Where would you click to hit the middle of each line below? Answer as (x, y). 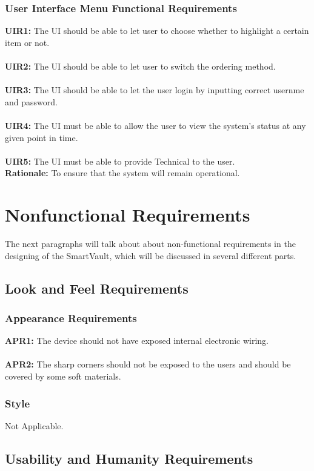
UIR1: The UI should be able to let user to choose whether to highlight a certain (157, 31)
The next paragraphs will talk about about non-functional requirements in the (150, 244)
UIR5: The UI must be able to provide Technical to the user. (120, 161)
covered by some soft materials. (63, 376)
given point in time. (42, 137)
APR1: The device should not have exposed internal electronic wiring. (137, 341)
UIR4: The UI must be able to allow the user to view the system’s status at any (155, 125)
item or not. (27, 42)
